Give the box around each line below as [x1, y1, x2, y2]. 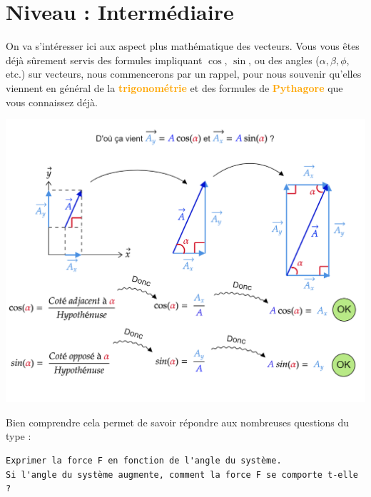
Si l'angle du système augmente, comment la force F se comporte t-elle [6, 469, 358, 480]
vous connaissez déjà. [6, 94, 98, 109]
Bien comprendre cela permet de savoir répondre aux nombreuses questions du [6, 414, 350, 429]
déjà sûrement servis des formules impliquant [6, 52, 203, 67]
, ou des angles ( [248, 52, 320, 67]
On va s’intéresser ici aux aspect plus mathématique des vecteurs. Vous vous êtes [6, 39, 360, 53]
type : [6, 429, 31, 444]
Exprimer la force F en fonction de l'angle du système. [6, 456, 282, 466]
